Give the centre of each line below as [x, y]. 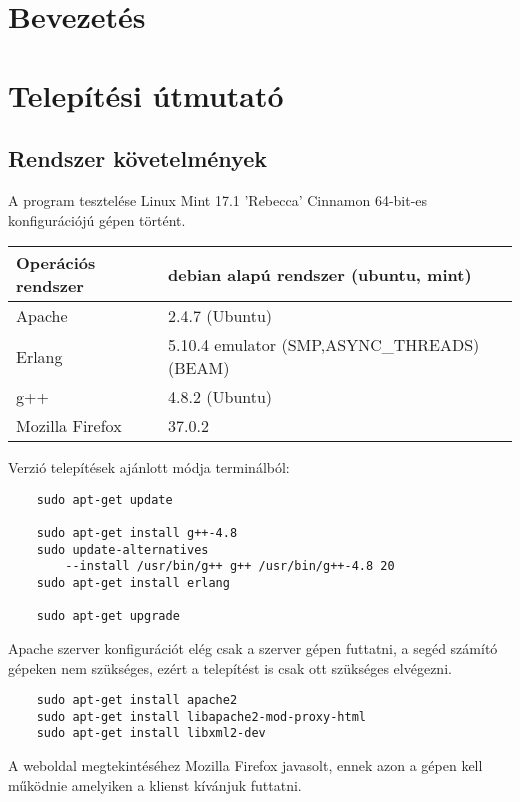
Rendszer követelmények [137, 158]
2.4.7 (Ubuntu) [220, 316]
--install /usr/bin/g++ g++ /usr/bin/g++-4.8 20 [230, 566]
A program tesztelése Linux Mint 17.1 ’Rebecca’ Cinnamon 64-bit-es [218, 199]
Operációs [56, 263]
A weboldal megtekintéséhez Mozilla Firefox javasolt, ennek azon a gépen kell [245, 765]
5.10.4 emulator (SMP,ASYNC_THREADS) [324, 345]
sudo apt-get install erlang [133, 583]
